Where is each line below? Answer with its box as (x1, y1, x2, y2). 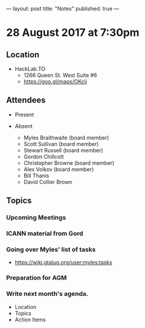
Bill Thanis (23, 172, 49, 179)
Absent (14, 122, 33, 130)
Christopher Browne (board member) (23, 159, 115, 166)
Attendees (6, 95, 46, 105)
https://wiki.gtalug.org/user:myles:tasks (14, 259, 112, 266)
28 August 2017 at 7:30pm (6, 26, 140, 39)
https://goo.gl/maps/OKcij (23, 78, 87, 85)
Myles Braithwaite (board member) (23, 134, 109, 141)
